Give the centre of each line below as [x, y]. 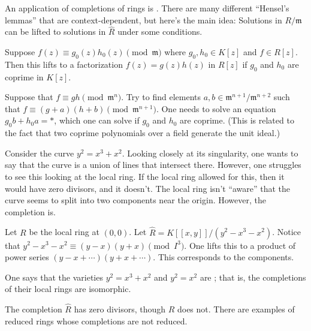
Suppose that [29, 97]
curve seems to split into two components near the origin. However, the [135, 200]
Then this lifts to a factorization [64, 64]
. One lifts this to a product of [240, 245]
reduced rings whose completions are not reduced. [96, 321]
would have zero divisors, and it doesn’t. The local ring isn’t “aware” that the [148, 188]
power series [27, 257]
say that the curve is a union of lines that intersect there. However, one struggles [153, 165]
